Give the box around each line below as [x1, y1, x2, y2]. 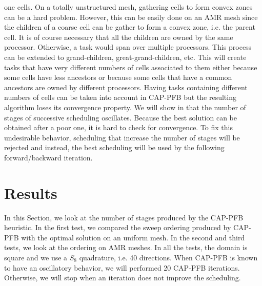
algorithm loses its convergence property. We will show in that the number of [4, 101, 246, 112]
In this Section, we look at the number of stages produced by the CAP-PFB [4, 212, 244, 222]
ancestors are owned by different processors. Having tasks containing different [4, 81, 248, 92]
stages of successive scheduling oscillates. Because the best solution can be [4, 112, 237, 122]
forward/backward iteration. [4, 152, 93, 162]
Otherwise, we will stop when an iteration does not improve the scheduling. [4, 272, 241, 283]
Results [4, 182, 57, 203]
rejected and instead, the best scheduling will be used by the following [4, 142, 225, 153]
